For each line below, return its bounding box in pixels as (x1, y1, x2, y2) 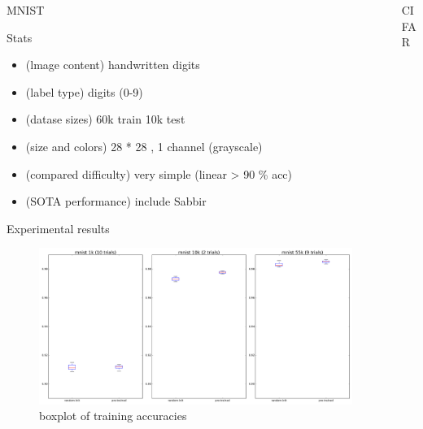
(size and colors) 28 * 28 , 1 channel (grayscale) (25, 137, 263, 154)
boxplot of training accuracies (39, 407, 187, 424)
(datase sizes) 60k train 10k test (25, 110, 185, 128)
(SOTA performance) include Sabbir (25, 193, 207, 210)
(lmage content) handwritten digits (25, 56, 200, 73)
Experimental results (7, 219, 110, 236)
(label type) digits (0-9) (25, 83, 143, 100)
